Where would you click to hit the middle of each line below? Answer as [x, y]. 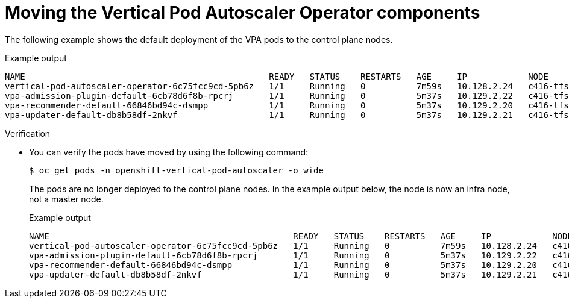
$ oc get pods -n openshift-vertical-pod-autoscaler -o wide [176, 170]
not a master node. [66, 199]
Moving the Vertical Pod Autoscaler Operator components [243, 13]
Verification [28, 133]
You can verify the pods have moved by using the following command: [169, 152]
